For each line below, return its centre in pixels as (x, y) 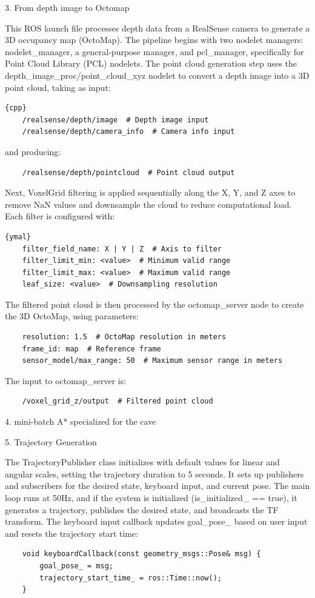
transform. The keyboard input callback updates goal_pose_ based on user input (156, 521)
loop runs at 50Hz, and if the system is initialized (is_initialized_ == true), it (151, 497)
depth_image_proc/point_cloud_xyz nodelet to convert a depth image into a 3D (157, 75)
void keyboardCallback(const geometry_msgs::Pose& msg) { (141, 554)
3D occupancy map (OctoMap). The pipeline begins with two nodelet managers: (154, 40)
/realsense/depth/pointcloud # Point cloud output (128, 172)
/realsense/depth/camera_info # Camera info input (128, 132)
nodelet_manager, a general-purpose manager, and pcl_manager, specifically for (154, 51)
